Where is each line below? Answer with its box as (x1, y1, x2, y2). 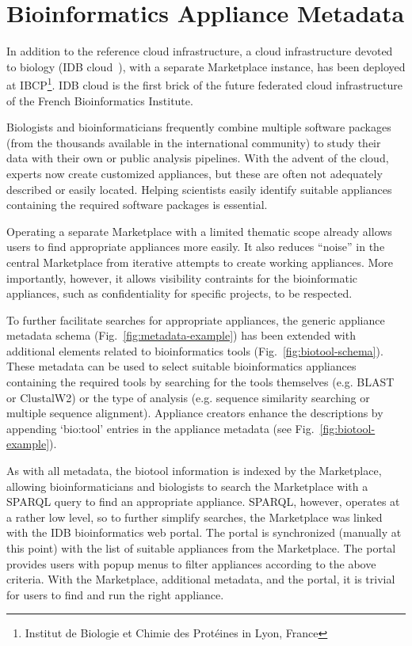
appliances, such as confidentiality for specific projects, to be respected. (6, 285, 353, 302)
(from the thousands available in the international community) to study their (6, 134, 381, 150)
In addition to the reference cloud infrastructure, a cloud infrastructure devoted (6, 43, 393, 59)
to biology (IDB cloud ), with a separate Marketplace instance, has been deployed (6, 58, 406, 74)
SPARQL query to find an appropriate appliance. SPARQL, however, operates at (6, 493, 400, 510)
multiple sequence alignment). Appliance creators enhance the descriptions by (6, 405, 383, 421)
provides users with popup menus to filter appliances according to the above (6, 555, 376, 572)
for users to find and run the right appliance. (6, 586, 224, 602)
